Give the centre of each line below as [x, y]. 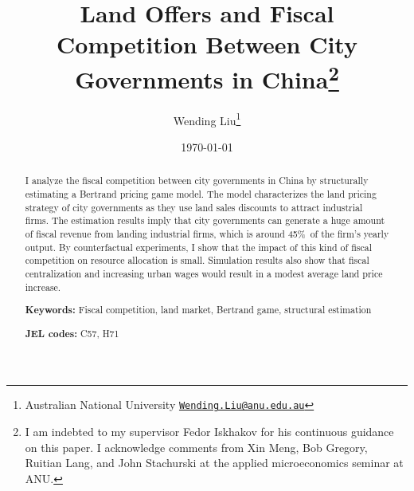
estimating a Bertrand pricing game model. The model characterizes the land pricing [201, 194]
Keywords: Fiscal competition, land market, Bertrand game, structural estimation [198, 310]
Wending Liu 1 [207, 119]
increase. [43, 287]
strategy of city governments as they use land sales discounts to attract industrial [194, 207]
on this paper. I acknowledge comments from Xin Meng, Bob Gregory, [196, 447]
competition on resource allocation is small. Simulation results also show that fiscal [197, 260]
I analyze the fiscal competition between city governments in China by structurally [197, 181]
